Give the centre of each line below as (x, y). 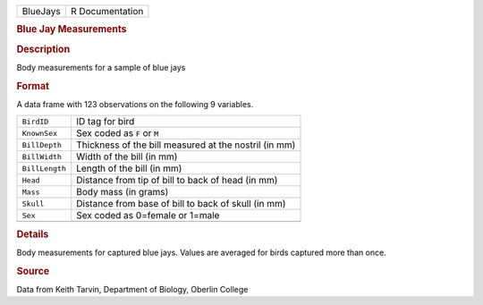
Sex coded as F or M (118, 133)
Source (33, 271)
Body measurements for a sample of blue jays (101, 67)
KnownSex (40, 133)
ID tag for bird (106, 122)
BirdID (35, 121)
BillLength (44, 169)
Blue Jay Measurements (72, 30)
